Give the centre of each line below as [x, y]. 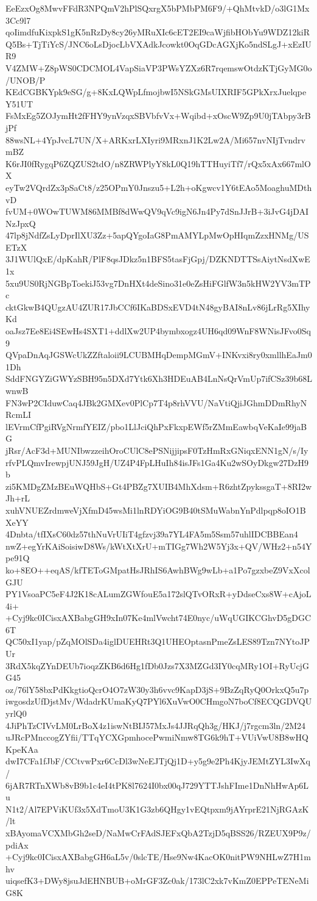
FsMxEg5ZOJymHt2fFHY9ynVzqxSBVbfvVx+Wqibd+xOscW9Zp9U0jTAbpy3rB [158, 116]
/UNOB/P [26, 80]
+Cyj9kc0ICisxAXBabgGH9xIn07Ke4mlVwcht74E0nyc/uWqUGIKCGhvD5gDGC [158, 618]
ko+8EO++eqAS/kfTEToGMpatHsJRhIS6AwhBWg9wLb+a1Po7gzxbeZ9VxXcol [158, 569]
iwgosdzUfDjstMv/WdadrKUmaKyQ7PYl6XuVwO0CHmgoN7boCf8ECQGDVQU [159, 701]
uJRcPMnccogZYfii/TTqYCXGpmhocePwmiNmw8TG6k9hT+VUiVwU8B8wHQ [157, 737]
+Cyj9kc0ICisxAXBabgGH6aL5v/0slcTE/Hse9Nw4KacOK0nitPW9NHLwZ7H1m [158, 857]
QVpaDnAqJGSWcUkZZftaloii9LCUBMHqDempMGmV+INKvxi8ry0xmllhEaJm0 [159, 355]
